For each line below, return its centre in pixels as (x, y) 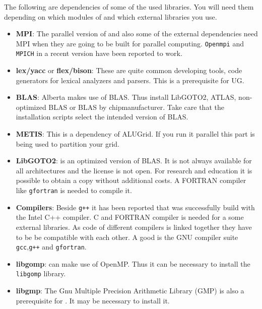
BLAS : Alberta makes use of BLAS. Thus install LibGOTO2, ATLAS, (126, 97)
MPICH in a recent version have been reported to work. (99, 53)
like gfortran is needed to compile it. (74, 190)
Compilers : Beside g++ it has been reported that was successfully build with (135, 207)
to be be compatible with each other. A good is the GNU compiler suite (127, 237)
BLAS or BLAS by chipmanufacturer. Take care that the (136, 107)
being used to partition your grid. (68, 143)
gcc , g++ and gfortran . (51, 247)
